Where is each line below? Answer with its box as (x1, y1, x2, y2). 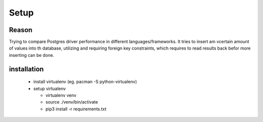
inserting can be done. (9, 52, 55, 58)
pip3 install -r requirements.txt (45, 106, 107, 112)
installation (9, 65, 44, 73)
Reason (9, 26, 33, 34)
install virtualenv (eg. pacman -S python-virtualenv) (33, 79, 137, 85)
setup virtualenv (33, 86, 66, 91)
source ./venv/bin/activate (45, 99, 98, 105)
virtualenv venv (45, 92, 76, 98)
